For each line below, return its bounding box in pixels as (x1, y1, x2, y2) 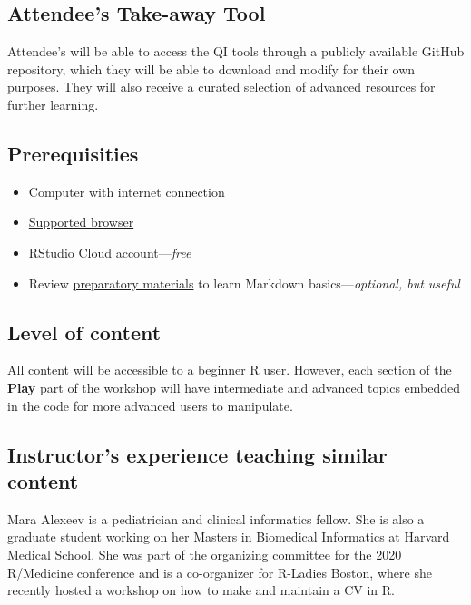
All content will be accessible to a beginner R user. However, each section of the (7, 360, 452, 379)
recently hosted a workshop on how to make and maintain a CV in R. (7, 581, 396, 600)
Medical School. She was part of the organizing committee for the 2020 (7, 544, 402, 563)
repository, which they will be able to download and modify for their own (7, 59, 416, 78)
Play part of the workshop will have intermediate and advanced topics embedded (7, 377, 461, 396)
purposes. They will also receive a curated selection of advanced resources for (7, 77, 436, 96)
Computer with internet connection (28, 181, 225, 200)
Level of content (7, 317, 162, 346)
